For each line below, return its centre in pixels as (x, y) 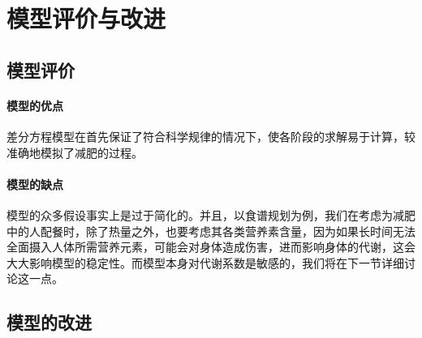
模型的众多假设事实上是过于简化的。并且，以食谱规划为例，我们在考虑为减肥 (211, 214)
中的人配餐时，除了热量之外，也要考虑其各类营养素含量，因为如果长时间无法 (211, 231)
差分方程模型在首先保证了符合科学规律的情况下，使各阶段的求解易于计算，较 (211, 136)
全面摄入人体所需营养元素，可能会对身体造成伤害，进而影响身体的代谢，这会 (211, 247)
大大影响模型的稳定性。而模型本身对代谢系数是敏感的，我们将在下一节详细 (205, 262)
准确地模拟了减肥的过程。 (75, 152)
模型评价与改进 (86, 18)
